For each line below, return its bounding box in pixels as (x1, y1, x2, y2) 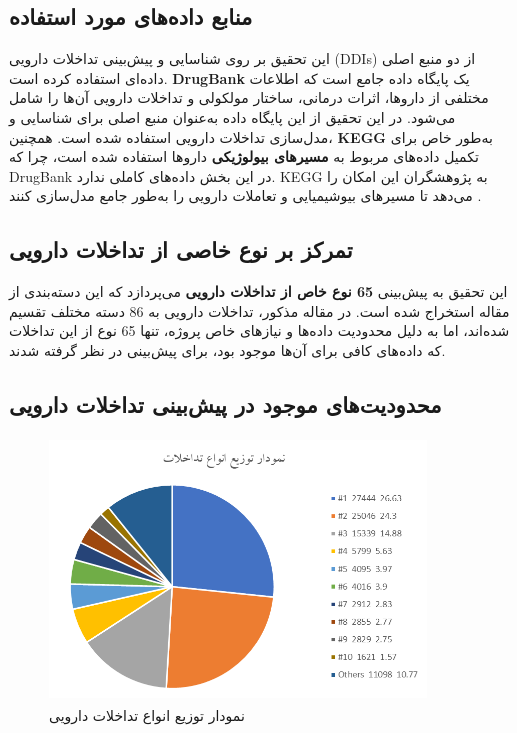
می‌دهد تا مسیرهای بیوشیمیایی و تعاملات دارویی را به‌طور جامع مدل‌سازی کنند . (9, 185, 482, 206)
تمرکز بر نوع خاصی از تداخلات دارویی (9, 234, 353, 265)
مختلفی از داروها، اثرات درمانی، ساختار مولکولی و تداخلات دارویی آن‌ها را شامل (9, 87, 489, 108)
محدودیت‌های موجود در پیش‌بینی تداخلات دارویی (9, 388, 442, 419)
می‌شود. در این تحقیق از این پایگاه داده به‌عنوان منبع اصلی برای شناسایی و (9, 106, 456, 127)
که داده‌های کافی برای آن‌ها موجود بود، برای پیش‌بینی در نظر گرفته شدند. (9, 339, 446, 360)
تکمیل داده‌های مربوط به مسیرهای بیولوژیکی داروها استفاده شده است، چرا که (9, 146, 479, 167)
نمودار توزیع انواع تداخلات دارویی (49, 704, 245, 725)
